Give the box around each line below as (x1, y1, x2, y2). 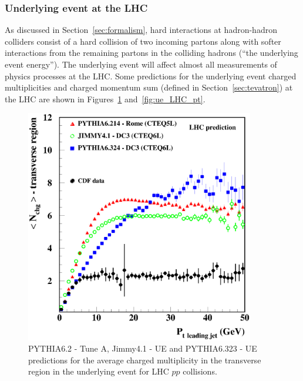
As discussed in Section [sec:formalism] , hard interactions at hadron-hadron (5, 24, 277, 36)
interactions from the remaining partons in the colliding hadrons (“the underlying (5, 46, 298, 59)
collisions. (183, 365, 217, 377)
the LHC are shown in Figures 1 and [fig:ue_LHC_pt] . (5, 92, 206, 105)
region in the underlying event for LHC (28, 365, 169, 377)
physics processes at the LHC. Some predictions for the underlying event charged (5, 69, 297, 82)
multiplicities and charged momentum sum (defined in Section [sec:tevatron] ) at (5, 81, 293, 93)
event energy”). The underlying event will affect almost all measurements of (5, 58, 277, 70)
